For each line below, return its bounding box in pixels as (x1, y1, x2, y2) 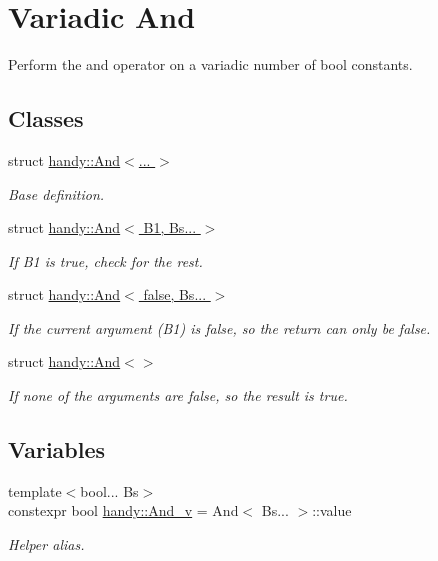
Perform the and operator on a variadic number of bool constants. (8, 54, 413, 75)
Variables (8, 434, 106, 465)
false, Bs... (143, 284, 207, 305)
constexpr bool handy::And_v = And (8, 500, 239, 521)
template (8, 480, 62, 501)
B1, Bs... (143, 217, 197, 238)
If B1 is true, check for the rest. (8, 250, 203, 271)
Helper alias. (8, 534, 85, 555)
